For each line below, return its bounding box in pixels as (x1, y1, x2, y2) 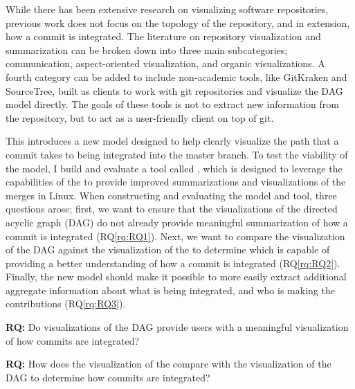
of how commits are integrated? (6, 333, 140, 347)
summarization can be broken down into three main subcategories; (6, 42, 288, 57)
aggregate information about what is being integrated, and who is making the (6, 282, 335, 297)
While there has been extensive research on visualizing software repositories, (6, 2, 329, 16)
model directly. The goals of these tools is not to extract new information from (6, 97, 339, 111)
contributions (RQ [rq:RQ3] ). (6, 296, 126, 311)
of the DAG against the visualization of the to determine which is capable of (6, 242, 330, 257)
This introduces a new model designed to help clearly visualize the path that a (6, 134, 339, 148)
